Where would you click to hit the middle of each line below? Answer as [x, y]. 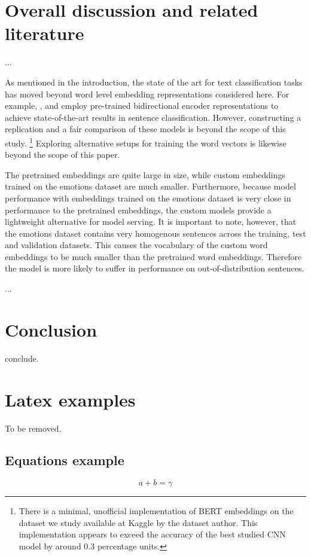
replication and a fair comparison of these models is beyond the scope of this [145, 129]
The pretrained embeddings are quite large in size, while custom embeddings [145, 174]
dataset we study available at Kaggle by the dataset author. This [138, 522]
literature [45, 33]
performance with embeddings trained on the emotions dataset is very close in [148, 198]
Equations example [65, 460]
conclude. [22, 358]
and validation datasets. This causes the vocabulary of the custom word [136, 245]
